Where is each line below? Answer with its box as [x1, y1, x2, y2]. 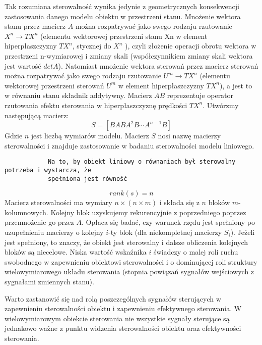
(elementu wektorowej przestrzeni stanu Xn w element [40, 30, 208, 41]
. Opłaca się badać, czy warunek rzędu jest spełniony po [81, 217, 255, 227]
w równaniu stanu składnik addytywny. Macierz [5, 90, 152, 101]
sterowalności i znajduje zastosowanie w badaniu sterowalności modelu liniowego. [5, 140, 254, 151]
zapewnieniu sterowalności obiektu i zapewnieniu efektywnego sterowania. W [5, 303, 242, 314]
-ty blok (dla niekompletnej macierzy [108, 227, 222, 237]
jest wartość [5, 60, 41, 71]
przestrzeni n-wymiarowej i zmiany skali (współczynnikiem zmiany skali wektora [5, 50, 253, 61]
